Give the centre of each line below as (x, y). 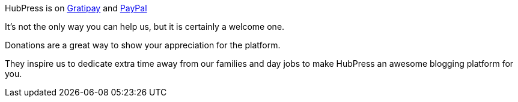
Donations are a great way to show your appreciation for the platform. (143, 45)
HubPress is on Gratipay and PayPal (76, 8)
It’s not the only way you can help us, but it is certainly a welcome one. (145, 27)
